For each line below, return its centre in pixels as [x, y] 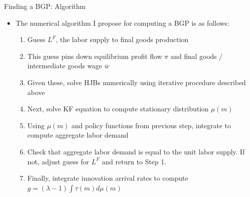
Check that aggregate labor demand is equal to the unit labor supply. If [136, 151]
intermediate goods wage [65, 66]
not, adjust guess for [58, 161]
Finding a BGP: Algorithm [45, 6]
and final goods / [197, 56]
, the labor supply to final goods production [122, 39]
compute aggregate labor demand [78, 135]
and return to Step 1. [134, 161]
